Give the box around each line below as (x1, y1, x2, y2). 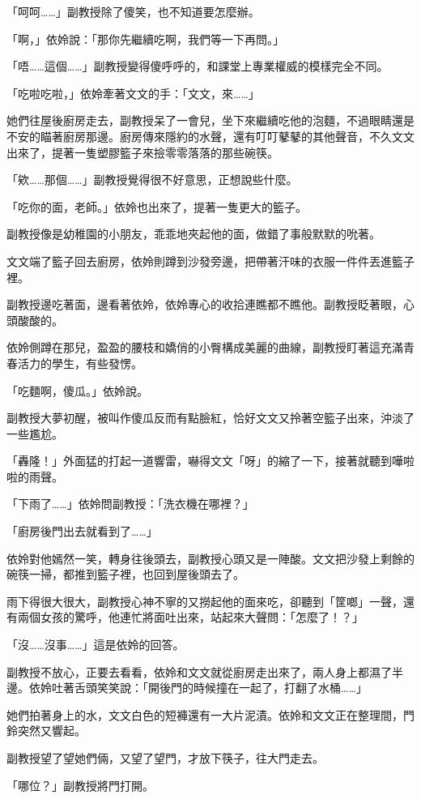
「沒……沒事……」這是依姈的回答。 (6, 636, 185, 653)
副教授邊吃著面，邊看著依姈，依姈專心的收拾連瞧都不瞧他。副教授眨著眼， (6, 296, 403, 313)
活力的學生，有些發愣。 (17, 354, 142, 371)
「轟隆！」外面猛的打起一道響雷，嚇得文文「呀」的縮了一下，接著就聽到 (6, 452, 392, 469)
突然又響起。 (17, 722, 86, 739)
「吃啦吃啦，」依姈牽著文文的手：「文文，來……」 (6, 84, 260, 101)
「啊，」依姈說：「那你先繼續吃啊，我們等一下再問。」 (6, 30, 284, 47)
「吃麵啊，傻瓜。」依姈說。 (6, 382, 148, 399)
